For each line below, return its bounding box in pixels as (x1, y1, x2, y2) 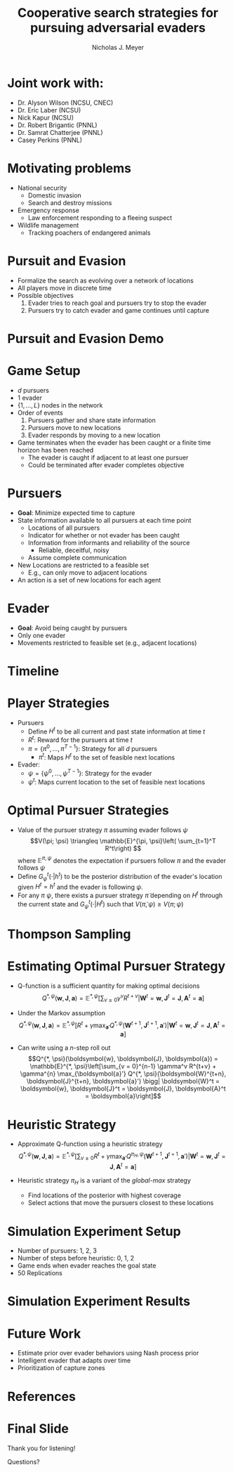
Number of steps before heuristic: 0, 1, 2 (17, 1254, 135, 1263)
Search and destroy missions (27, 198, 112, 207)
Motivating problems (7, 160, 132, 176)
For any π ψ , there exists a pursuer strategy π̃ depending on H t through (17, 890, 223, 899)
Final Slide (7, 1421, 69, 1436)
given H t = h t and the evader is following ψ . (17, 881, 144, 891)
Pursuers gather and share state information (27, 416, 157, 424)
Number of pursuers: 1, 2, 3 (17, 1246, 97, 1255)
